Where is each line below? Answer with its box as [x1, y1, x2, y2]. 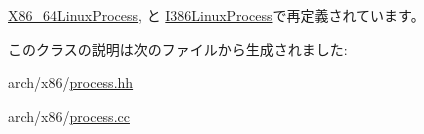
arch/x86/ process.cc [8, 105, 130, 126]
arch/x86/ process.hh [8, 72, 134, 93]
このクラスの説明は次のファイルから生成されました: [8, 38, 348, 59]
